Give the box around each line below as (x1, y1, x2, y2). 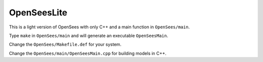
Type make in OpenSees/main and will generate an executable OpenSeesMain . (9, 33, 169, 38)
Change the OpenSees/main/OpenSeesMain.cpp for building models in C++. (9, 50, 167, 56)
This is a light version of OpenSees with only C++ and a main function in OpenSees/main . (9, 24, 190, 30)
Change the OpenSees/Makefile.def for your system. (9, 41, 122, 48)
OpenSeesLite (9, 7, 68, 18)
